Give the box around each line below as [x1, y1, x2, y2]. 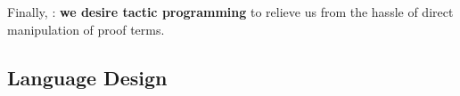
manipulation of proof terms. [7, 20, 165, 38]
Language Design [7, 63, 168, 91]
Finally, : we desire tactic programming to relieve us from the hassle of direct [7, 3, 454, 20]
